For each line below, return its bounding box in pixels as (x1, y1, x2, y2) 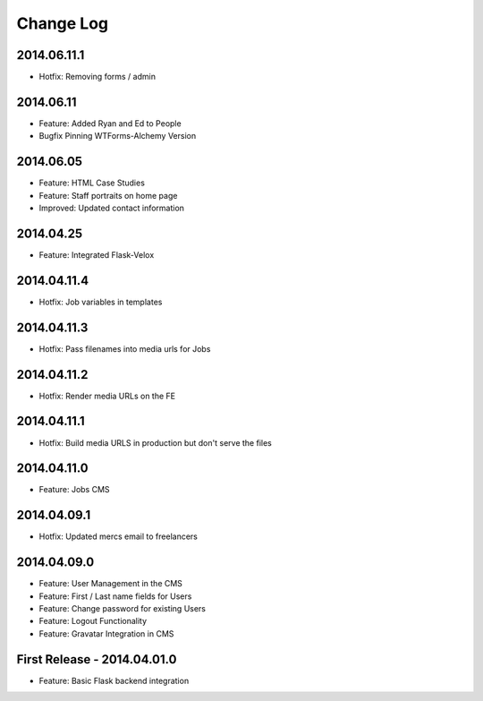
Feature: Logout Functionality (38, 616, 148, 627)
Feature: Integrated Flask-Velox (38, 249, 155, 260)
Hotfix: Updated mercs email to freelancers (38, 531, 199, 542)
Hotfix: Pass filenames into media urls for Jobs (38, 343, 211, 354)
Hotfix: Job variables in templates (38, 296, 163, 307)
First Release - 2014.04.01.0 (16, 652, 177, 667)
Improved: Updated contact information (38, 202, 185, 214)
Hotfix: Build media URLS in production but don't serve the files (38, 437, 272, 448)
